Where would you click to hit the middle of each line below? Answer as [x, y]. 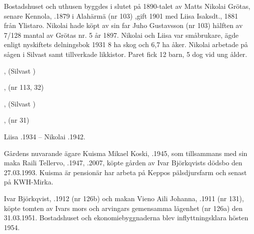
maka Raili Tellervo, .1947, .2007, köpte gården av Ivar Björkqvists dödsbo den [123, 163]
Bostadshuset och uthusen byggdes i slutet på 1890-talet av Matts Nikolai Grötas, [127, 6]
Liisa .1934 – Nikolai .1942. [45, 136]
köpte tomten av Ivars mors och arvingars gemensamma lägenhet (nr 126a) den [123, 208]
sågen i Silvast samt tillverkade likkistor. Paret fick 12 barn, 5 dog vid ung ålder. [126, 54]
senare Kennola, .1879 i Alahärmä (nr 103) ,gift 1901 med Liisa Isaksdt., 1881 [121, 15]
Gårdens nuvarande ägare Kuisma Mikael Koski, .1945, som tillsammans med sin [126, 153]
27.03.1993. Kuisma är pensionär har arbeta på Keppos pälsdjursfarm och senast [126, 172]
